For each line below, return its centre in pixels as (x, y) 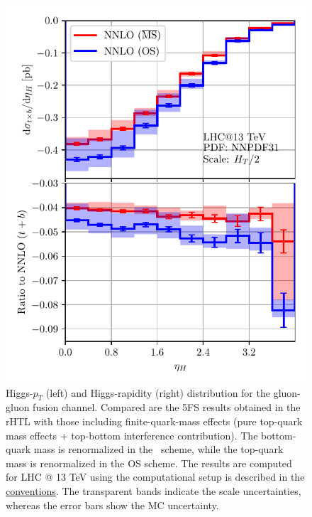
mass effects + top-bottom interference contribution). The (132, 435)
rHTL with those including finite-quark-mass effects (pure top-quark (154, 421)
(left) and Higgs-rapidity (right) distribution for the (158, 392)
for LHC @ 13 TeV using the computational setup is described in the (155, 477)
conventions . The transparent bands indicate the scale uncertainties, (154, 490)
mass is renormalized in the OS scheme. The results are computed (149, 463)
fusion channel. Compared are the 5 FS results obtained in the (167, 407)
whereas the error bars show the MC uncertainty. (112, 505)
